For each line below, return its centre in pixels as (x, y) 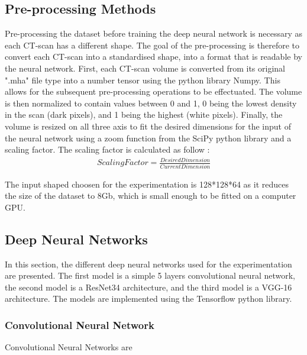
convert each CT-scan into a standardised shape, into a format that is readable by (153, 57)
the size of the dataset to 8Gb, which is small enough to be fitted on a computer (151, 196)
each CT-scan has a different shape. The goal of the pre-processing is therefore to (152, 45)
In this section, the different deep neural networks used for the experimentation (148, 264)
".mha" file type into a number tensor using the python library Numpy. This (143, 80)
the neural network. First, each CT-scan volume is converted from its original (145, 68)
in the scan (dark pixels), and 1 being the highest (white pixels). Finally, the (144, 114)
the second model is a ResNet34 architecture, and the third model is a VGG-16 (148, 287)
